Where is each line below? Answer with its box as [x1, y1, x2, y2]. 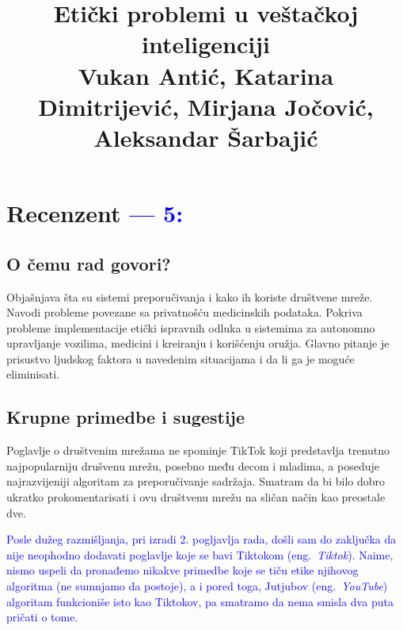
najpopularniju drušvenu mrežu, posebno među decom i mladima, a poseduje [6, 457, 379, 474]
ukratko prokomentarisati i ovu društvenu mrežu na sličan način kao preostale [6, 489, 386, 505]
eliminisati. [6, 366, 59, 382]
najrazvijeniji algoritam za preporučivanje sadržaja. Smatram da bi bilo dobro [6, 473, 385, 490]
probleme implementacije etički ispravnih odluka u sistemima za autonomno [6, 319, 375, 336]
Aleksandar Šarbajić [93, 121, 318, 153]
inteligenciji [142, 28, 270, 60]
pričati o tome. [6, 609, 78, 625]
